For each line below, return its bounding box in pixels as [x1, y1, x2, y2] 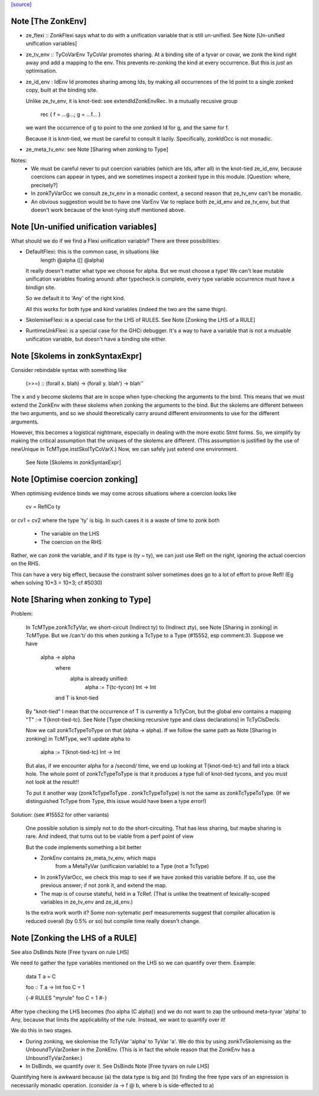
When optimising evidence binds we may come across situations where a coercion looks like [11, 490, 237, 497]
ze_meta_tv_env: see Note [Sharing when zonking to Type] [25, 146, 168, 153]
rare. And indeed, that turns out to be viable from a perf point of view [25, 833, 194, 840]
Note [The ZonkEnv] [11, 16, 87, 26]
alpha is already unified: [70, 675, 128, 682]
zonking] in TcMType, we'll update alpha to [25, 735, 131, 742]
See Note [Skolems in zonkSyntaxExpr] [25, 459, 121, 466]
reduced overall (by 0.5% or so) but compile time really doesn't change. [25, 917, 201, 924]
